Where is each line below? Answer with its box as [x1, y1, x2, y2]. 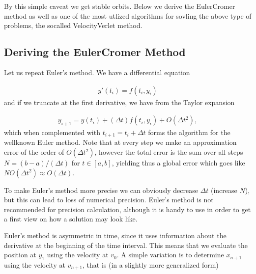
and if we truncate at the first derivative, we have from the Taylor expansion [4, 97, 235, 107]
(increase [210, 185, 237, 195]
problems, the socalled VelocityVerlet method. [4, 20, 142, 30]
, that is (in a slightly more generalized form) [83, 260, 219, 270]
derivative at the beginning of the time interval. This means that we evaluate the [4, 240, 248, 250]
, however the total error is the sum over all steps [94, 147, 243, 157]
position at [4, 249, 36, 260]
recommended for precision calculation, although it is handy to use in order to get [4, 204, 251, 214]
